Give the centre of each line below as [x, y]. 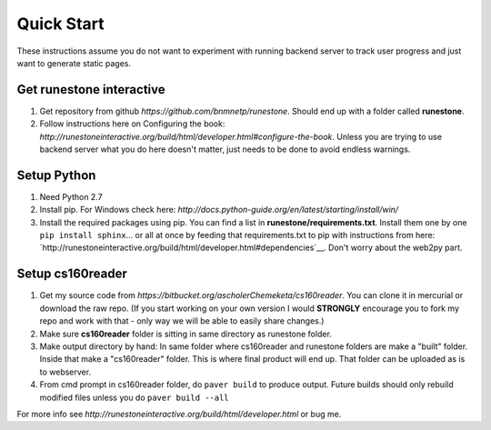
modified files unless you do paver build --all [134, 397]
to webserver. [65, 372]
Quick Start [60, 24]
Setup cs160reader [72, 274]
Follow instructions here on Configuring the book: [132, 124]
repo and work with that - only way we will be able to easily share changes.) [182, 321]
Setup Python [56, 175]
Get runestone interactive [91, 90]
